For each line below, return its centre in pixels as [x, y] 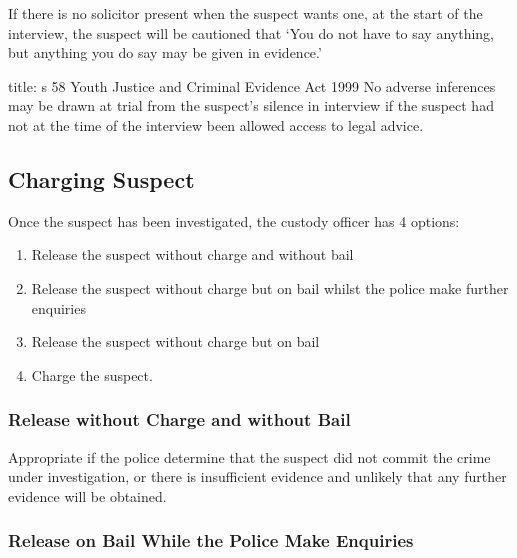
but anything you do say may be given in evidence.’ [165, 52]
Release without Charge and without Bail [179, 419]
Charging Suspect [101, 178]
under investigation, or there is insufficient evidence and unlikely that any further [257, 476]
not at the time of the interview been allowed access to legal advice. [216, 124]
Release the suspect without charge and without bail [192, 254]
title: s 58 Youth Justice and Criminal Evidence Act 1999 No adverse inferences [252, 85]
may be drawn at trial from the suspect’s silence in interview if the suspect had [251, 105]
